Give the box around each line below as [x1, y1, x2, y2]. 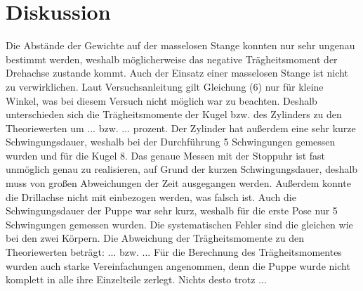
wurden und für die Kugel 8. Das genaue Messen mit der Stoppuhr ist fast [6, 148, 325, 162]
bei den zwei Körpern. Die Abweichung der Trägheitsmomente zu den [6, 231, 305, 245]
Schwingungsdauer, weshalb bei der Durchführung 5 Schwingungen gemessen [6, 134, 336, 149]
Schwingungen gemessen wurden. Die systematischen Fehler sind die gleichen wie [6, 216, 353, 231]
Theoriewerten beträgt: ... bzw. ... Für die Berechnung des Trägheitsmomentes [6, 245, 342, 259]
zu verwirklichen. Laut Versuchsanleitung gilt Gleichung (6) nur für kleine [6, 79, 324, 93]
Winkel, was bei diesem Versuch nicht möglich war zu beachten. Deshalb [6, 93, 317, 108]
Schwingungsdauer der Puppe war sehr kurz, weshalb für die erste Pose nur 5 [6, 203, 338, 218]
